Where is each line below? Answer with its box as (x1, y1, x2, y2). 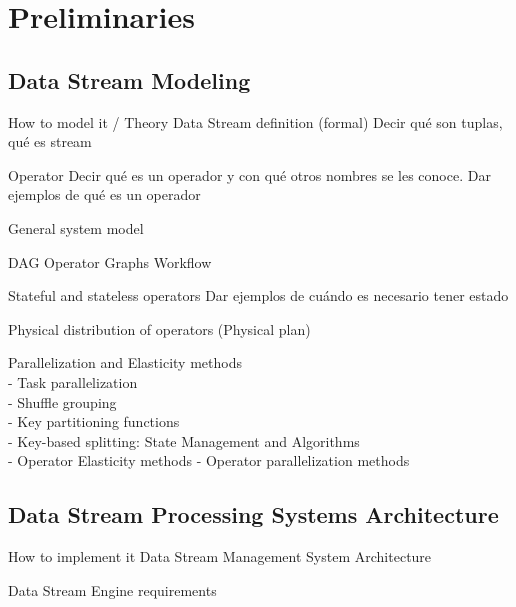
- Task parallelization (8, 371, 138, 392)
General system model (8, 217, 144, 238)
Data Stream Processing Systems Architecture (8, 499, 499, 530)
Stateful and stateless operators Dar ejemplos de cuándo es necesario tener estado (8, 285, 509, 306)
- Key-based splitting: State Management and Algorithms (8, 430, 360, 451)
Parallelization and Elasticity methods (8, 352, 242, 373)
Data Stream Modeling (8, 64, 251, 95)
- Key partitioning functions (8, 411, 180, 432)
